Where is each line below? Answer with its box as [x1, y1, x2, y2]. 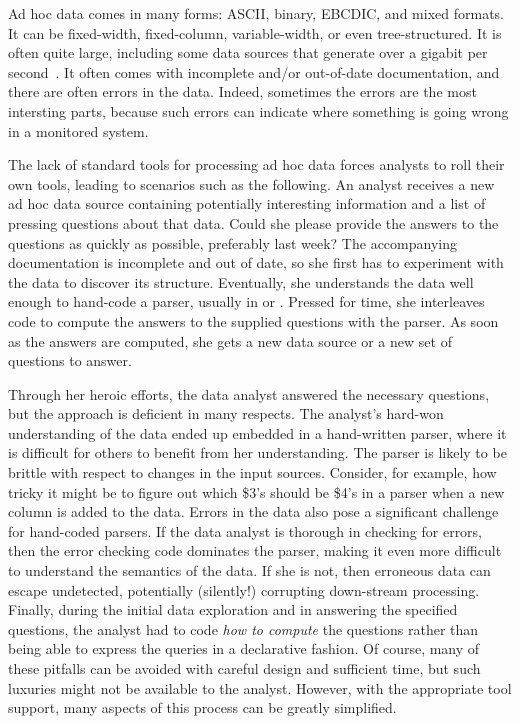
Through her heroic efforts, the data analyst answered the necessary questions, [8, 383, 490, 404]
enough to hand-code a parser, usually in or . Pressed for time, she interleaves [8, 291, 485, 312]
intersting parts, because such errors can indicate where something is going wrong [8, 100, 509, 121]
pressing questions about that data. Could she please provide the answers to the [8, 212, 499, 233]
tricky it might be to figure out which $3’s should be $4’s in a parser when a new [8, 481, 505, 502]
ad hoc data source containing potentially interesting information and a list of [8, 193, 486, 214]
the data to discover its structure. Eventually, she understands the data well [8, 271, 474, 292]
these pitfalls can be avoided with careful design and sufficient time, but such [8, 658, 481, 678]
